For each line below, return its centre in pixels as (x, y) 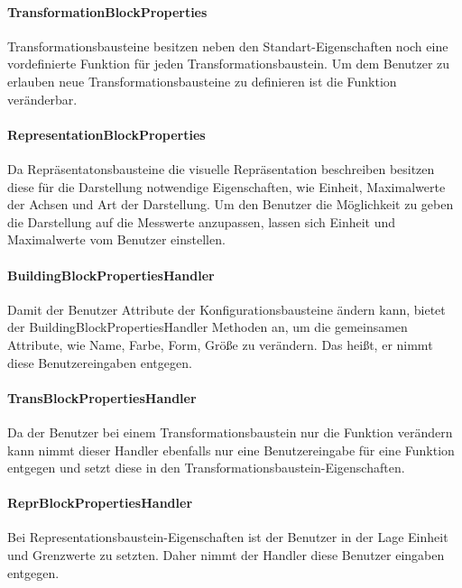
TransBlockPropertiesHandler (102, 397)
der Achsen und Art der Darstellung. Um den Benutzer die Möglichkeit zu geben (231, 204)
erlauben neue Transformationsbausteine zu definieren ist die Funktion (202, 81)
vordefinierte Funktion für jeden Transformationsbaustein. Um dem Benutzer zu (229, 64)
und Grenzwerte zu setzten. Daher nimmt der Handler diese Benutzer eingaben (226, 555)
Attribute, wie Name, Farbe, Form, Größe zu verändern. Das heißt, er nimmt (220, 344)
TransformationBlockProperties (107, 11)
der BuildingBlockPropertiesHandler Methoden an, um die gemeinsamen (208, 327)
